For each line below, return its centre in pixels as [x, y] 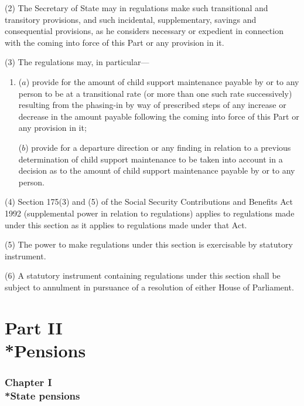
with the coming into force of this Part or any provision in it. [115, 42]
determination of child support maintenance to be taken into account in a [151, 159]
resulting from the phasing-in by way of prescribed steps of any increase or [152, 105]
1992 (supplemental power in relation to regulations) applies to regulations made [150, 213]
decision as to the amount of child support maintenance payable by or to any [157, 170]
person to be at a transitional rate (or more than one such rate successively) [155, 93]
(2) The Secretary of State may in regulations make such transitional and [136, 8]
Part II [34, 327]
